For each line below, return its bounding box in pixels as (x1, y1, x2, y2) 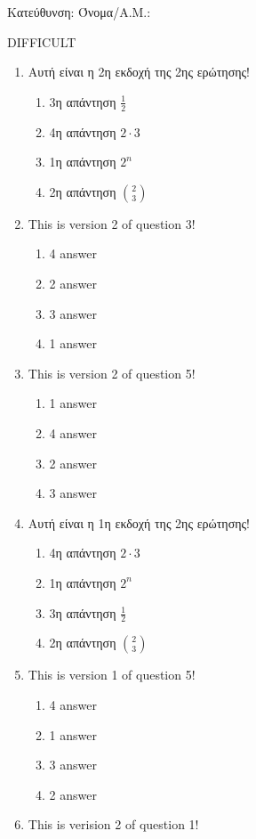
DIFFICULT (7, 32, 76, 51)
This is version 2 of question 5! (28, 363, 196, 382)
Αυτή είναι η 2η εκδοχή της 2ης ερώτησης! (28, 62, 250, 81)
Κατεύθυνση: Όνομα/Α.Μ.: (7, 3, 151, 20)
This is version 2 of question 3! (28, 214, 196, 232)
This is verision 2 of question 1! (28, 815, 199, 834)
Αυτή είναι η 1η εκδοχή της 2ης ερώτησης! (28, 513, 250, 532)
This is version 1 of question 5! (28, 665, 196, 684)
